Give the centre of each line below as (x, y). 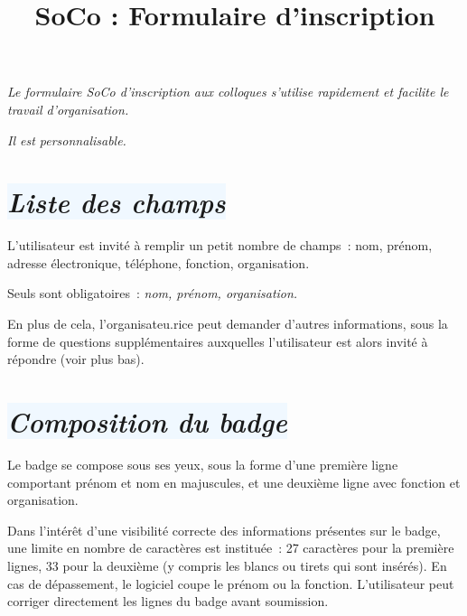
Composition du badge (147, 422)
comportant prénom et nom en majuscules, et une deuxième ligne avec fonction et (234, 482)
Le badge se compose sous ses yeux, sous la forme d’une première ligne (203, 464)
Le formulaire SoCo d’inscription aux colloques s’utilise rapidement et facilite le (228, 92)
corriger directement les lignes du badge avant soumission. (168, 601)
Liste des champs (117, 202)
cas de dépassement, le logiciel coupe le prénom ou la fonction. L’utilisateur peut (231, 583)
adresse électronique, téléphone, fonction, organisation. (159, 262)
